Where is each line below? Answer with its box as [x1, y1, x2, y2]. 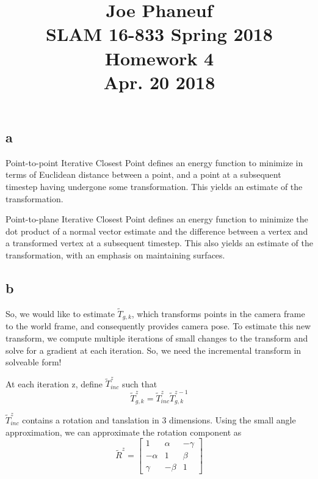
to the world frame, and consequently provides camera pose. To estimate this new [5, 320, 311, 332]
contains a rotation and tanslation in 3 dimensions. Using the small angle [22, 413, 296, 426]
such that [121, 377, 157, 390]
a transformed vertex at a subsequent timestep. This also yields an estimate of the [5, 236, 313, 249]
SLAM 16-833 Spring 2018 [46, 21, 273, 46]
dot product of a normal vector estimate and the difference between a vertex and [5, 224, 308, 237]
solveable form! [5, 356, 62, 368]
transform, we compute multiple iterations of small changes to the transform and [5, 331, 308, 344]
